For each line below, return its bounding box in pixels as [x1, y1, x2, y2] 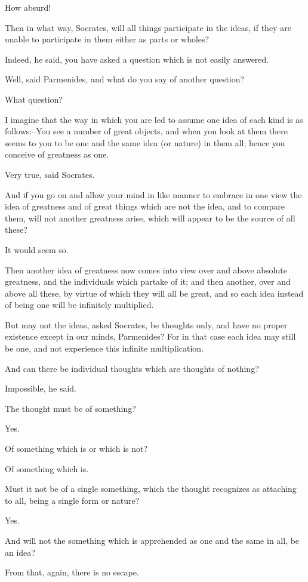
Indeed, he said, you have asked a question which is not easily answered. [5, 53, 269, 65]
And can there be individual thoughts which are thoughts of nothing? [5, 362, 259, 374]
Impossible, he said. [5, 382, 77, 395]
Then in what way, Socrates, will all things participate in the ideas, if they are [5, 21, 291, 33]
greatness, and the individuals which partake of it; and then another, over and [5, 275, 291, 288]
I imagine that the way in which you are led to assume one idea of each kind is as [5, 113, 303, 125]
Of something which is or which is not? [5, 442, 148, 455]
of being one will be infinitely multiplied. [5, 298, 154, 311]
